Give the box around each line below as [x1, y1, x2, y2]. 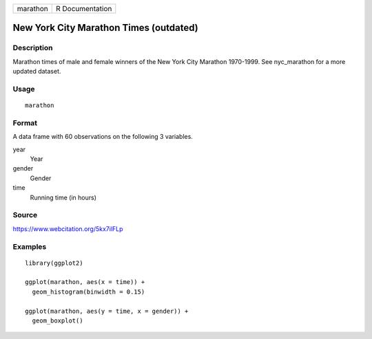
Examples [12, 241, 47, 251]
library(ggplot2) [25, 259, 83, 267]
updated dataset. [12, 67, 61, 76]
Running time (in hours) [30, 193, 96, 201]
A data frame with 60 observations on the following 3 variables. [12, 133, 193, 141]
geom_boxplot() [32, 317, 83, 325]
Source [12, 210, 38, 220]
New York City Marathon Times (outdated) [12, 22, 199, 34]
